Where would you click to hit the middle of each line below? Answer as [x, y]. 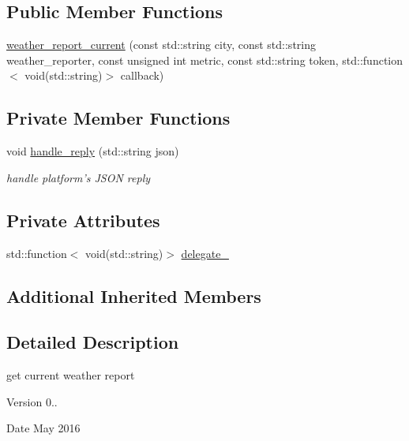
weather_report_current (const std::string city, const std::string [161, 45]
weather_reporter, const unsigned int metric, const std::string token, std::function [205, 60]
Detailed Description [93, 342]
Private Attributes [83, 220]
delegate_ [205, 253]
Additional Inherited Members [134, 295]
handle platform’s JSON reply [79, 177]
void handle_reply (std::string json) [93, 151]
